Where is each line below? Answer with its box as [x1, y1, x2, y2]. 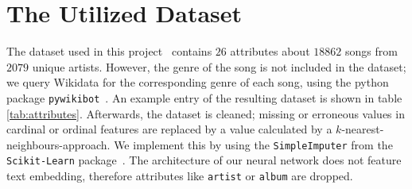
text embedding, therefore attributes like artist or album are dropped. [6, 168, 353, 184]
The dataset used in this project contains [6, 43, 212, 60]
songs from [344, 43, 398, 60]
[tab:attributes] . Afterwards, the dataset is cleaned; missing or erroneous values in [6, 105, 405, 121]
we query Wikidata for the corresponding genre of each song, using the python [6, 74, 389, 91]
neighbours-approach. [6, 136, 111, 152]
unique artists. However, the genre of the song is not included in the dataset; [32, 58, 406, 75]
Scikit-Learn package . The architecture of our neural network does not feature [6, 152, 402, 168]
